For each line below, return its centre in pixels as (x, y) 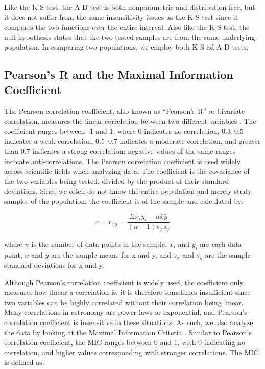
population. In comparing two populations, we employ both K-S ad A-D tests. (126, 47)
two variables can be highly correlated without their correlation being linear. (124, 302)
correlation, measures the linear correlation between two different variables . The (130, 121)
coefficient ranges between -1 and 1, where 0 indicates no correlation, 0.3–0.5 (124, 131)
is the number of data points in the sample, (99, 244)
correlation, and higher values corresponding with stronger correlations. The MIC (131, 352)
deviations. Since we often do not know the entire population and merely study (128, 191)
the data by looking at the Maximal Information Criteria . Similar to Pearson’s (128, 332)
